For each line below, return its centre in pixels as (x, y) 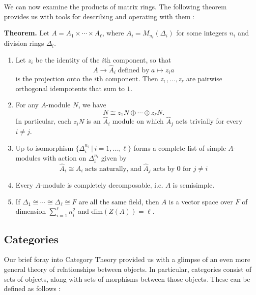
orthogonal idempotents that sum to (70, 88)
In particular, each (43, 121)
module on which (138, 121)
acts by (164, 169)
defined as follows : (32, 288)
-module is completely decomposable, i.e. (102, 185)
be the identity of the (68, 59)
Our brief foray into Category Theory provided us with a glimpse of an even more (127, 259)
